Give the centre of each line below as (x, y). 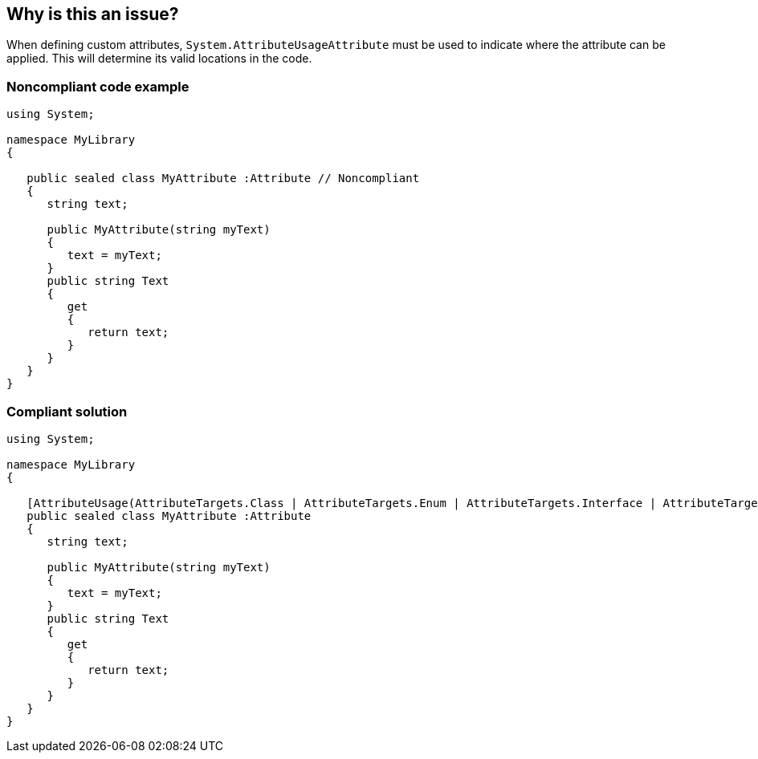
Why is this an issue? (93, 14)
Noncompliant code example (98, 86)
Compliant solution (67, 411)
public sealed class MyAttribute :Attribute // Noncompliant (223, 179)
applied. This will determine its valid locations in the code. (159, 59)
